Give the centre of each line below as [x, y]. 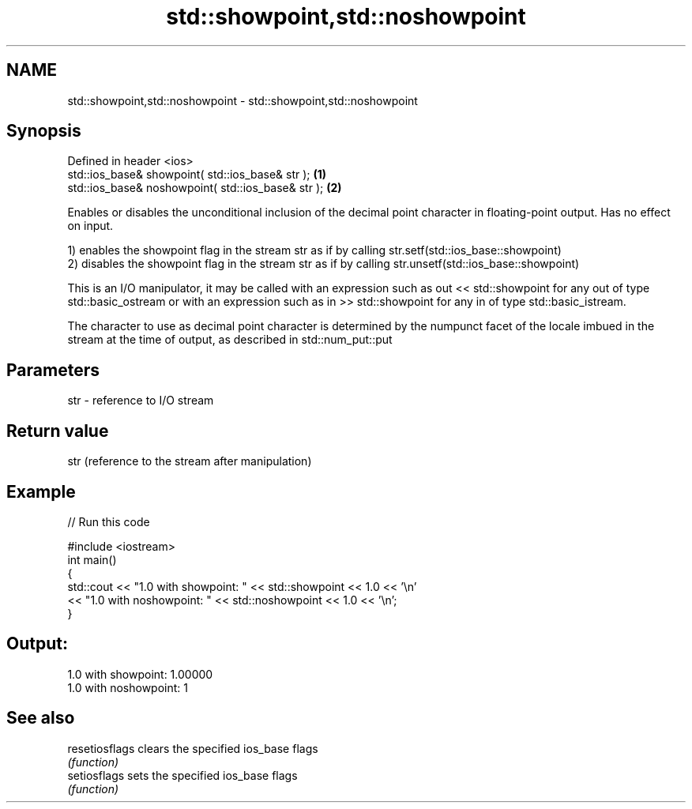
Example [41, 491]
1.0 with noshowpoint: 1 [128, 687]
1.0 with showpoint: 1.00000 [140, 674]
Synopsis [44, 131]
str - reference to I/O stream [141, 401]
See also [41, 718]
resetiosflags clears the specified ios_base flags [193, 748]
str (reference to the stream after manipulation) [190, 461]
